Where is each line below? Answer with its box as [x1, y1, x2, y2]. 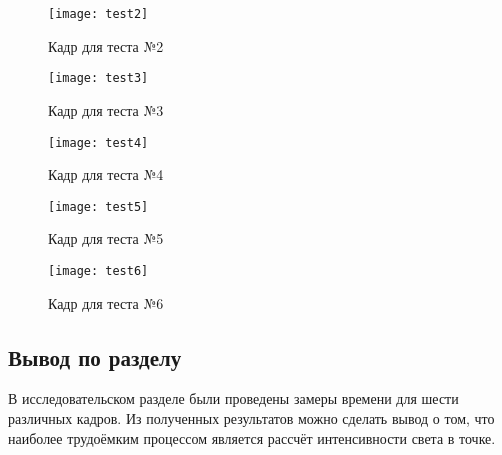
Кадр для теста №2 [48, 35, 164, 56]
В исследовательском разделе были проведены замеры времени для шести [8, 388, 459, 409]
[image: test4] [48, 135, 149, 150]
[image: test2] [48, 7, 149, 21]
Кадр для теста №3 [48, 99, 164, 120]
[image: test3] [48, 71, 149, 86]
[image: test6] [48, 264, 149, 278]
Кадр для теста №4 [48, 164, 164, 185]
